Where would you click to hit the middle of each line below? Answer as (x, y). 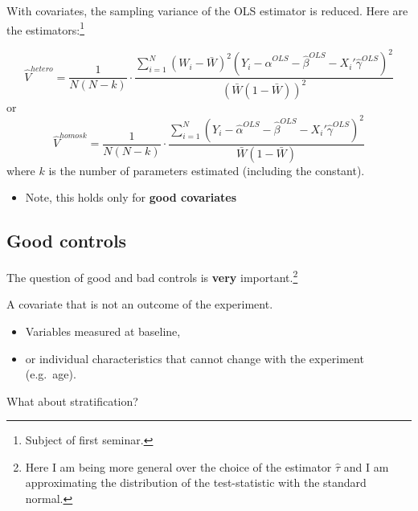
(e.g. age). (51, 374)
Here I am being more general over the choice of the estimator (178, 466)
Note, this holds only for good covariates (131, 197)
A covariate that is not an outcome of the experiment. (140, 304)
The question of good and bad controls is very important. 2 (152, 276)
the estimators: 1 (46, 28)
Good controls (67, 241)
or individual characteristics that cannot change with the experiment (195, 358)
